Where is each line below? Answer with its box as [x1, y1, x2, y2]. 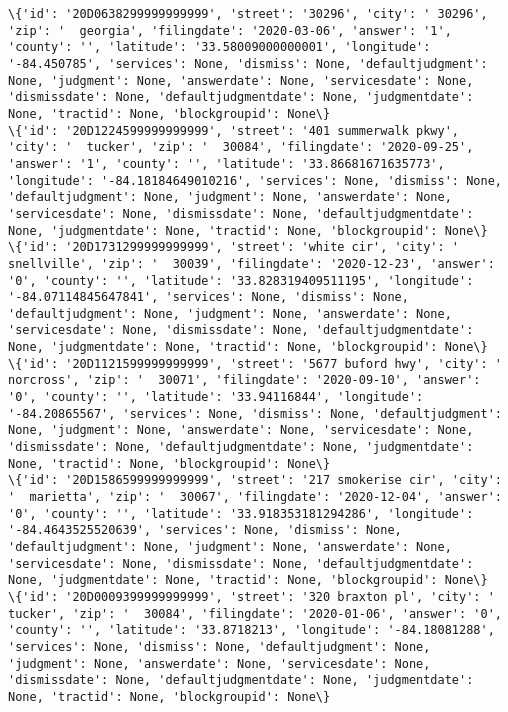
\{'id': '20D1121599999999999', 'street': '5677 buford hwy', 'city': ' [8, 356, 502, 371]
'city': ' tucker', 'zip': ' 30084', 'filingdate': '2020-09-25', [8, 140, 474, 155]
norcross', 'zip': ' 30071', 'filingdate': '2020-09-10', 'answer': [8, 373, 481, 388]
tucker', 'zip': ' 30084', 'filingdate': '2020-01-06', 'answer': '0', [8, 606, 502, 621]
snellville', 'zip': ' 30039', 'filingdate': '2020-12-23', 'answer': [8, 256, 495, 271]
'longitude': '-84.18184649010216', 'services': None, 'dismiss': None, [8, 173, 502, 188]
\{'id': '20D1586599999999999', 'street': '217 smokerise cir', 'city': [8, 473, 502, 488]
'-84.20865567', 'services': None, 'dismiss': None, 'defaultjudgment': [8, 406, 502, 421]
